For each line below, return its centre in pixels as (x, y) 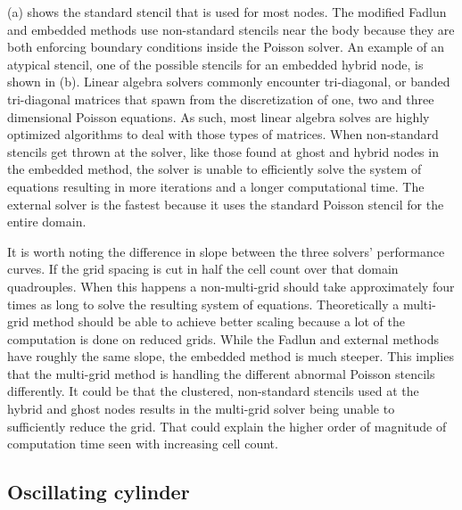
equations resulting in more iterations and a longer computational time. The (216, 186)
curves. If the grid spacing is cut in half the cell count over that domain (203, 269)
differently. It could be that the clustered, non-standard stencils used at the (213, 391)
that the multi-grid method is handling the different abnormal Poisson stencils (221, 373)
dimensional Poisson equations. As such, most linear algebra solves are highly (219, 116)
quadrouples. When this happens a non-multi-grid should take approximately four (231, 286)
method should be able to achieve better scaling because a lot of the (219, 321)
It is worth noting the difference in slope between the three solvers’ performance (226, 251)
